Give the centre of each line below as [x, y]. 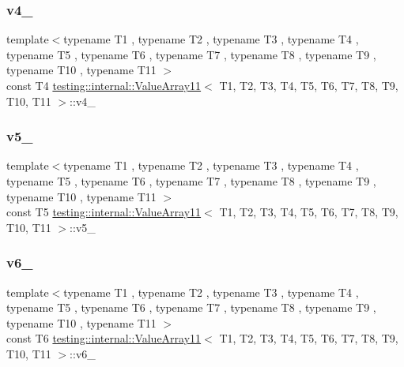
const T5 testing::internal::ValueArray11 [104, 212]
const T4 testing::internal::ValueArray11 [104, 85]
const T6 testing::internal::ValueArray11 [104, 338]
